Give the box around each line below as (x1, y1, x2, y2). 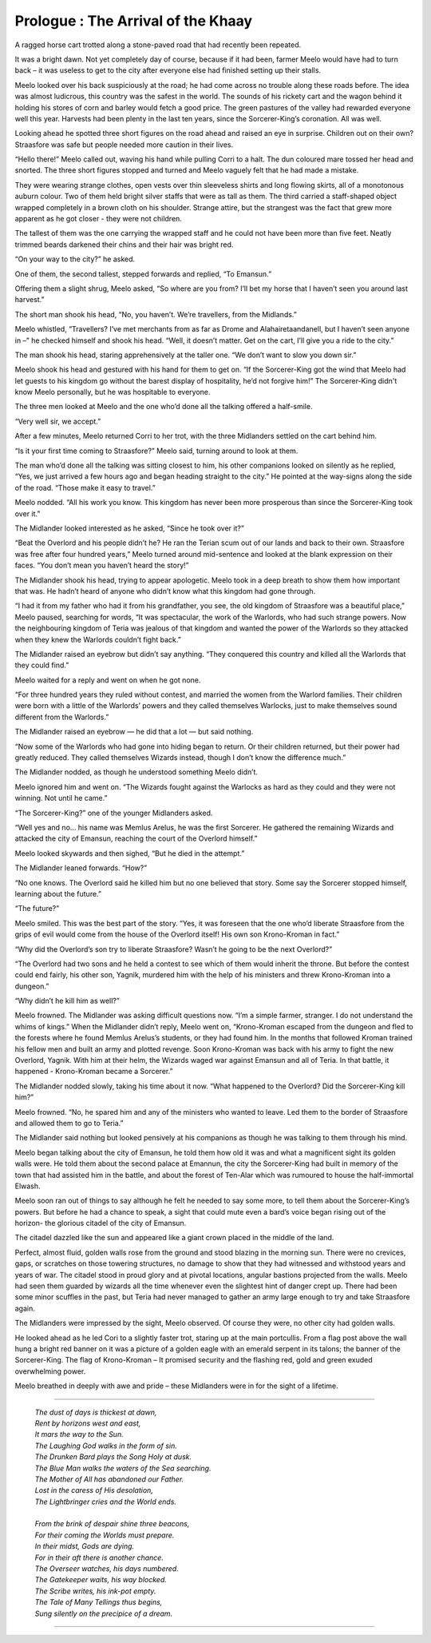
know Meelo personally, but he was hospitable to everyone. (14, 388, 211, 397)
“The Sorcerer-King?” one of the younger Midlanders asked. (14, 808, 213, 818)
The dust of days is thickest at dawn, (34, 1407, 157, 1417)
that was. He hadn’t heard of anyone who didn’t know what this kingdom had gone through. (14, 586, 315, 595)
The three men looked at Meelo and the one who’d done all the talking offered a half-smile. (14, 402, 313, 412)
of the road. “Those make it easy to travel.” (14, 483, 156, 492)
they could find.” (14, 660, 69, 670)
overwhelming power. (14, 1367, 86, 1376)
